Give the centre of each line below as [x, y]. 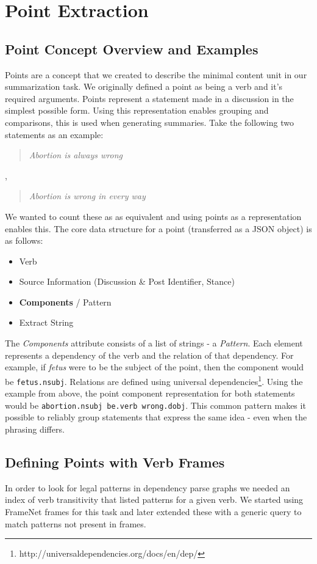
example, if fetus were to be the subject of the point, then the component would [154, 367]
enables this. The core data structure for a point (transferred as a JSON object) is [158, 228]
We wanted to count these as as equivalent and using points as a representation [153, 216]
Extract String [46, 322]
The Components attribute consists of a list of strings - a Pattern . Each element [154, 343]
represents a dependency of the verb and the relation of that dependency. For [149, 355]
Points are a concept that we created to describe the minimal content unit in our [156, 74]
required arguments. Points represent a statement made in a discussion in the [149, 98]
